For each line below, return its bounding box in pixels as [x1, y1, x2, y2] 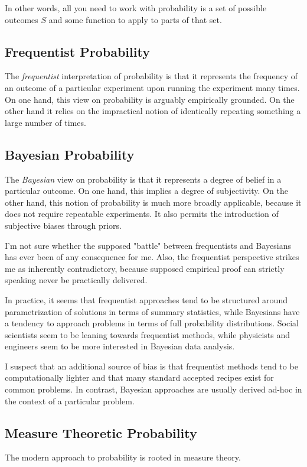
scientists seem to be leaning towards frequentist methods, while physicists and [5, 328, 290, 340]
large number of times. [5, 116, 86, 128]
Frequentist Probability [5, 42, 150, 60]
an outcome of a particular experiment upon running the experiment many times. [5, 81, 300, 93]
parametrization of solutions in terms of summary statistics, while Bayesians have [5, 305, 300, 317]
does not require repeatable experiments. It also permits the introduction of [5, 207, 279, 220]
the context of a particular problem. [5, 394, 135, 407]
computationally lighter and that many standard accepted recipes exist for [5, 371, 274, 384]
